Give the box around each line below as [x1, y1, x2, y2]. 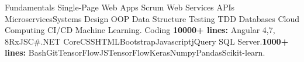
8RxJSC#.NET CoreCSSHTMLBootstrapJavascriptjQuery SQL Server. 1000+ [5, 35, 289, 47]
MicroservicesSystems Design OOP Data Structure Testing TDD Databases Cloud [5, 12, 299, 24]
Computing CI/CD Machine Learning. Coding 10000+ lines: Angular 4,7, [5, 24, 275, 36]
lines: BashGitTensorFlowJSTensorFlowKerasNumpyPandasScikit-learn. [5, 46, 265, 59]
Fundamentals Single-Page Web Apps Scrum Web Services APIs [5, 1, 235, 13]
